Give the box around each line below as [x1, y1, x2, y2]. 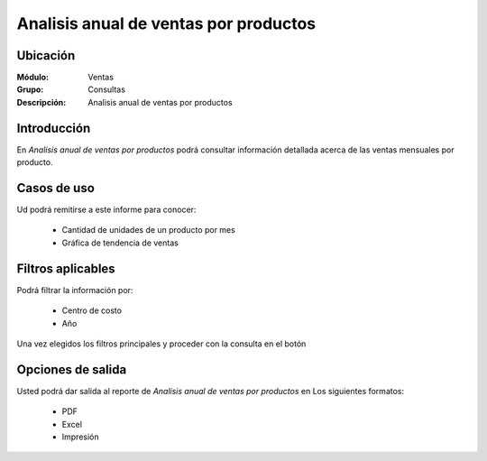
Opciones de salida [16, 362, 127, 377]
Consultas [87, 84, 126, 95]
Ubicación [16, 48, 76, 63]
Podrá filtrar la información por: [16, 284, 133, 295]
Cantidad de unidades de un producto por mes [61, 225, 236, 235]
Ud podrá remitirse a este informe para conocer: [16, 204, 197, 216]
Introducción [16, 120, 91, 135]
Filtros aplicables [16, 261, 116, 276]
